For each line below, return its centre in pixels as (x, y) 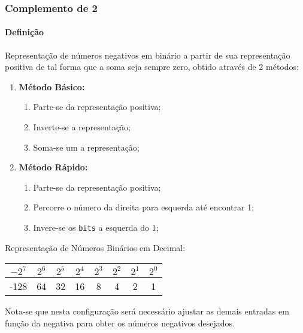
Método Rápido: (53, 167)
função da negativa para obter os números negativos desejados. (120, 323)
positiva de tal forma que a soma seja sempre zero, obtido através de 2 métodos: (152, 67)
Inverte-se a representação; (82, 127)
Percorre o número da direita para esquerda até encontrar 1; (144, 207)
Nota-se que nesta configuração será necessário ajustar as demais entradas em (147, 311)
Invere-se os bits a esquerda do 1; (96, 227)
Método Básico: (52, 86)
